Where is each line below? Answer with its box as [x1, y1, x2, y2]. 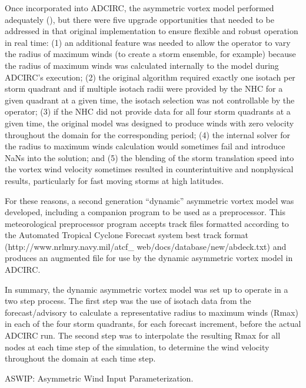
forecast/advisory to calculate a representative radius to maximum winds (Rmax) [5, 306, 298, 318]
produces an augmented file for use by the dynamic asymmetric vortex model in [5, 252, 293, 264]
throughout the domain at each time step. [5, 352, 156, 364]
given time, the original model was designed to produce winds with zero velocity [5, 116, 294, 129]
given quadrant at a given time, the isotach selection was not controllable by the [5, 93, 295, 106]
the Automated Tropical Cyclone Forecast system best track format [5, 229, 249, 241]
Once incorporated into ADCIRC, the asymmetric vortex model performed [5, 2, 274, 14]
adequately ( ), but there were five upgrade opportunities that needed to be [5, 13, 274, 25]
